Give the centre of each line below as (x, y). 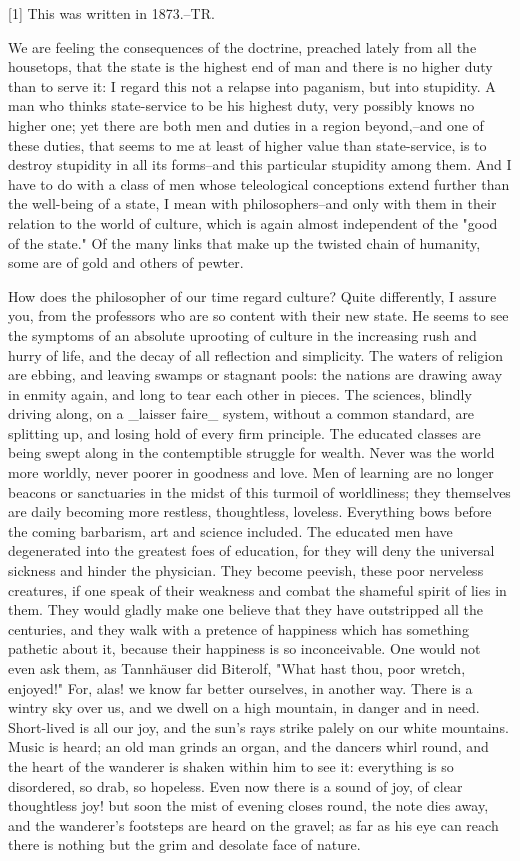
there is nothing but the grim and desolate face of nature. (184, 844)
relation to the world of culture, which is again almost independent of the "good (253, 222)
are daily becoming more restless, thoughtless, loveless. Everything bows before (250, 511)
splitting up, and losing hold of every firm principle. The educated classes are (244, 432)
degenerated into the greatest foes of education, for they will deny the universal (251, 550)
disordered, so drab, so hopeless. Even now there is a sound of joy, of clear (235, 785)
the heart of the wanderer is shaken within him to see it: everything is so (231, 765)
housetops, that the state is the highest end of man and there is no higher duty (250, 66)
